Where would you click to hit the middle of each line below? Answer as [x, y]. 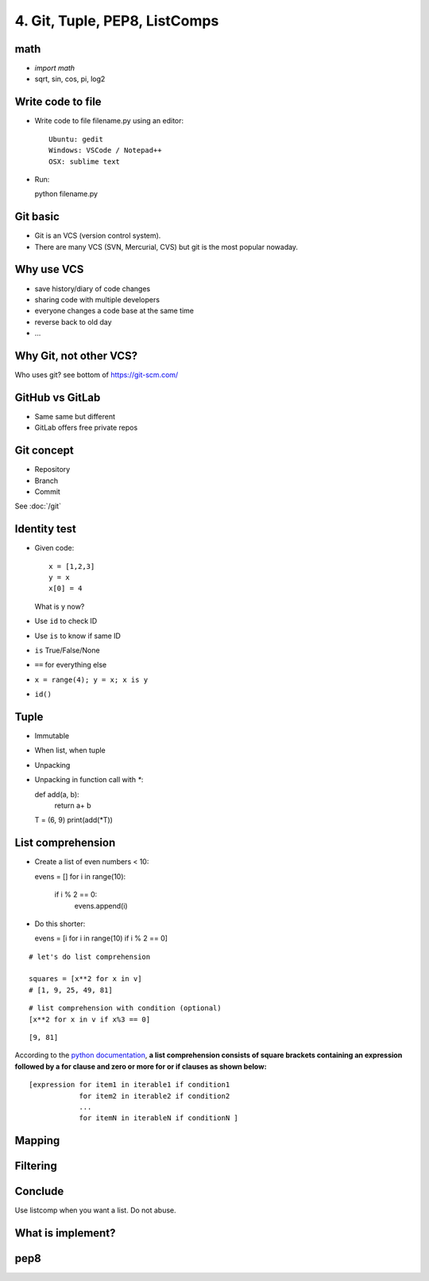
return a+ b [73, 806]
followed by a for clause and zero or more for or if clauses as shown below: [141, 1066]
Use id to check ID [66, 621]
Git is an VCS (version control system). [98, 236]
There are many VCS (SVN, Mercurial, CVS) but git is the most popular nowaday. [166, 247]
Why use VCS [49, 269]
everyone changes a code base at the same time [114, 311]
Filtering [36, 1166]
